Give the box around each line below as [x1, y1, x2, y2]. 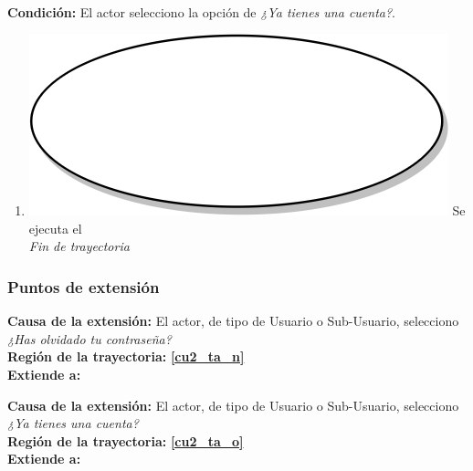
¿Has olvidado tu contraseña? [7, 329, 172, 348]
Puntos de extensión [7, 275, 160, 298]
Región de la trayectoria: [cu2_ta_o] [7, 431, 244, 450]
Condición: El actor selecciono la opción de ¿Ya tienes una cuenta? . [7, 2, 396, 21]
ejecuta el [28, 218, 82, 237]
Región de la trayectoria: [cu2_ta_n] [7, 347, 245, 366]
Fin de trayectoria [28, 236, 130, 256]
